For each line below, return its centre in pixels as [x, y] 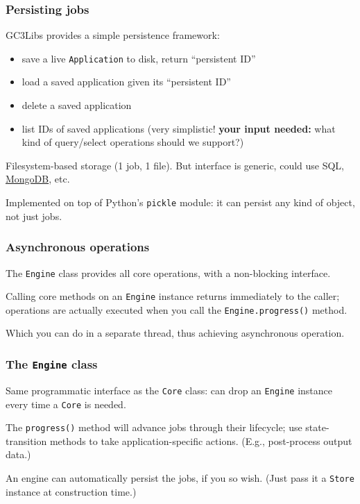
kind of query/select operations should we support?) [133, 142]
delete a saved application [77, 105]
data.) [18, 454]
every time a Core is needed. [66, 404]
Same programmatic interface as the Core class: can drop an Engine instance [169, 390]
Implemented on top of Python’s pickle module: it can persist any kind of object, [180, 202]
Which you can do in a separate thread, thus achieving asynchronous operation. [175, 333]
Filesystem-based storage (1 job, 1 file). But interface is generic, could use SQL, [175, 165]
